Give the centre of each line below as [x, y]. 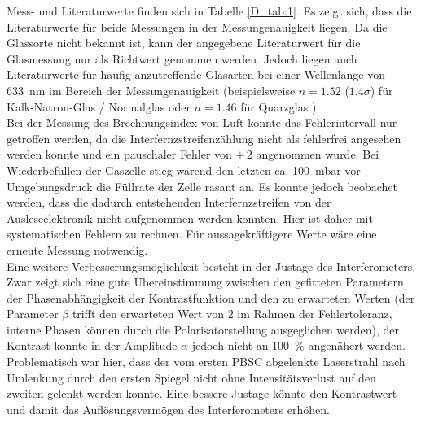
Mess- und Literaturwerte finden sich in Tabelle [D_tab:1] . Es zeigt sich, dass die [209, 11]
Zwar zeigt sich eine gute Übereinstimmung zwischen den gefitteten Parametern [205, 282]
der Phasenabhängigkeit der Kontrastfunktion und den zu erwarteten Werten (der [211, 297]
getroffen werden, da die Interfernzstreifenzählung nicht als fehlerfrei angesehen [204, 138]
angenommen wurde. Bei [318, 154]
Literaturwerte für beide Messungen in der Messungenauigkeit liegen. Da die [197, 26]
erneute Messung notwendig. [77, 249]
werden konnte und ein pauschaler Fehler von [119, 154]
